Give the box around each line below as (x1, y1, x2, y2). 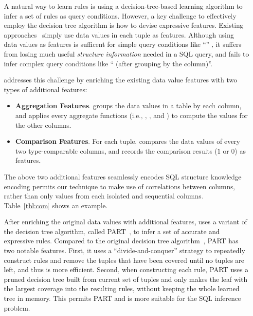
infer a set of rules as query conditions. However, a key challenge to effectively (4, 10, 236, 20)
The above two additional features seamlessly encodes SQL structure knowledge (4, 171, 242, 181)
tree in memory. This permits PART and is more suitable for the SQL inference (4, 293, 241, 303)
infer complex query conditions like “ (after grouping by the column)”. (4, 58, 213, 68)
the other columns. (15, 119, 72, 130)
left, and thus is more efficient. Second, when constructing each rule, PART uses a (4, 264, 249, 275)
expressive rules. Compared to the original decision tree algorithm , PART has (4, 236, 238, 246)
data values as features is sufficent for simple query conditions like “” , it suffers (4, 39, 242, 49)
